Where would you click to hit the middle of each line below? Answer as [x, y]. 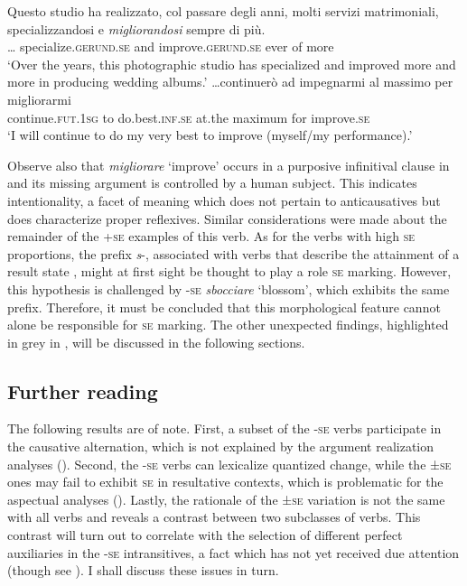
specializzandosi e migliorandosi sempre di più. [136, 28]
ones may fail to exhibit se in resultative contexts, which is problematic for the [225, 482]
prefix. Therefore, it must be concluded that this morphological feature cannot [224, 307]
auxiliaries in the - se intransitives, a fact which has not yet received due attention [233, 552]
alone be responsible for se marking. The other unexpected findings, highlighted [228, 325]
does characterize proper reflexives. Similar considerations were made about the [227, 218]
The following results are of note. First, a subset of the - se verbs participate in [224, 428]
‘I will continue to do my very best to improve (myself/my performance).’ [210, 135]
